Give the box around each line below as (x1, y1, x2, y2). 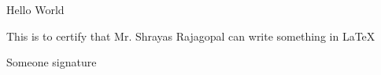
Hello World (6, 2, 65, 17)
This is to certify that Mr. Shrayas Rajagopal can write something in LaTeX (6, 27, 375, 44)
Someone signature (6, 54, 97, 70)
